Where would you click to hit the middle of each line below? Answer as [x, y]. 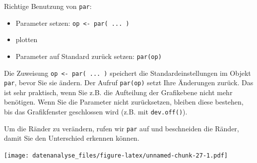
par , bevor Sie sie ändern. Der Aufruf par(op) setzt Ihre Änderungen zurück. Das [129, 82]
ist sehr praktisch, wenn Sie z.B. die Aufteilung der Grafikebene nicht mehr [118, 92]
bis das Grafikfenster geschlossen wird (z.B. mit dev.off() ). [96, 112]
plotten [27, 39]
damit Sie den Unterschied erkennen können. [72, 138]
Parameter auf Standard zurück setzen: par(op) [89, 56]
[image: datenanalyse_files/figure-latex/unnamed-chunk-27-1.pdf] [116, 155]
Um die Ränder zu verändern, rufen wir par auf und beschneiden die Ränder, [122, 128]
